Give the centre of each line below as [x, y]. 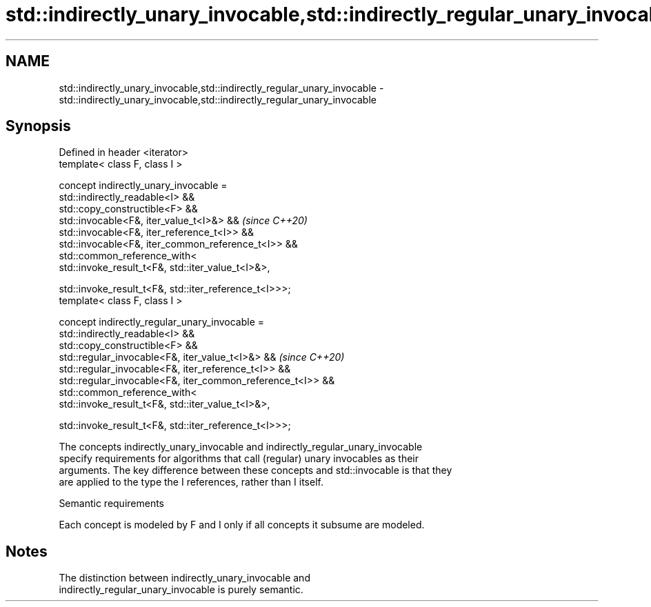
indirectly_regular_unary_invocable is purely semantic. [181, 590]
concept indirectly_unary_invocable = [143, 186]
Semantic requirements [112, 504]
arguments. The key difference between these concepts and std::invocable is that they [256, 470]
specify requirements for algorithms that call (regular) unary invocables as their [239, 459]
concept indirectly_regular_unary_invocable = [162, 322]
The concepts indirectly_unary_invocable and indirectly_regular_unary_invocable [241, 447]
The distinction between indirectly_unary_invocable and [184, 578]
